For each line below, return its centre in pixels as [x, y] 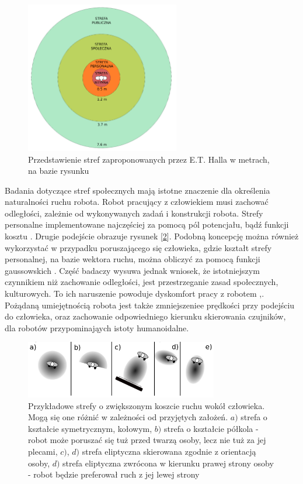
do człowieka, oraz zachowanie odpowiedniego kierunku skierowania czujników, [145, 316]
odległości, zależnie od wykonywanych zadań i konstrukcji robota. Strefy [134, 213]
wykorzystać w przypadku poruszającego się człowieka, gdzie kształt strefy [138, 247]
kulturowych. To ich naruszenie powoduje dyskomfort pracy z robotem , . [135, 294]
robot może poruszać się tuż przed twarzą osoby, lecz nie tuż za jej [147, 440]
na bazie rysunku [59, 171]
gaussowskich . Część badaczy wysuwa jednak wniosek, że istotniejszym [132, 270]
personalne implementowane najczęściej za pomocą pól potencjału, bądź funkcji [147, 224]
